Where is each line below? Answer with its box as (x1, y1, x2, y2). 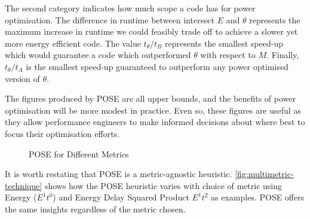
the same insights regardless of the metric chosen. (5, 202, 186, 215)
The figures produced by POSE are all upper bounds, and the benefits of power (5, 92, 296, 105)
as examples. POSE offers (211, 191, 305, 203)
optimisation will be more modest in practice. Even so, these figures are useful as (5, 104, 301, 116)
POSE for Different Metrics (29, 147, 129, 160)
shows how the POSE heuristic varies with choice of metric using (44, 179, 283, 191)
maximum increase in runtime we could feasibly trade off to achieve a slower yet (5, 25, 298, 38)
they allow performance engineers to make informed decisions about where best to (5, 115, 305, 128)
